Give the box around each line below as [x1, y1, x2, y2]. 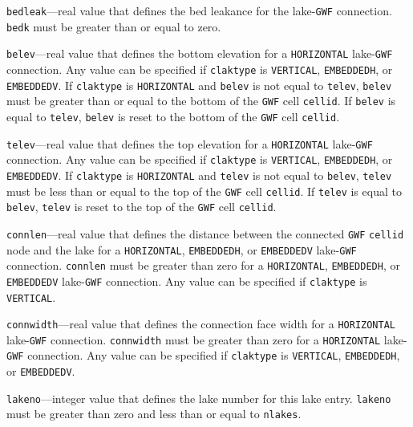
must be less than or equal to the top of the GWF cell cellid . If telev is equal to [6, 182, 402, 199]
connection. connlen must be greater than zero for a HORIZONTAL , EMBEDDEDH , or [6, 257, 400, 274]
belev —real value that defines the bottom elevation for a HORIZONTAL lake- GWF [6, 45, 393, 62]
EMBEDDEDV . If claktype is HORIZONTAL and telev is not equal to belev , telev [6, 166, 392, 183]
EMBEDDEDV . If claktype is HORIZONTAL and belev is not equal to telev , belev [6, 76, 392, 93]
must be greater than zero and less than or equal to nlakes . [6, 405, 302, 422]
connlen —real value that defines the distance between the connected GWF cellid [6, 225, 404, 242]
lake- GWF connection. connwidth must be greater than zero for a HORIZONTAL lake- [6, 331, 407, 348]
